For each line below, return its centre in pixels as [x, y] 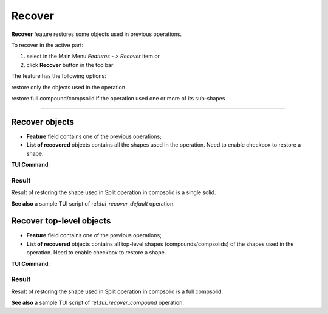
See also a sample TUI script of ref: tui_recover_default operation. [93, 203]
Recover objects [43, 122]
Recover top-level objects [61, 221]
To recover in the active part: [47, 45]
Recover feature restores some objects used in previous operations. [97, 34]
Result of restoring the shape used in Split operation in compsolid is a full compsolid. [117, 291]
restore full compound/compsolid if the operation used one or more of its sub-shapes [118, 98]
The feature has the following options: [59, 76]
